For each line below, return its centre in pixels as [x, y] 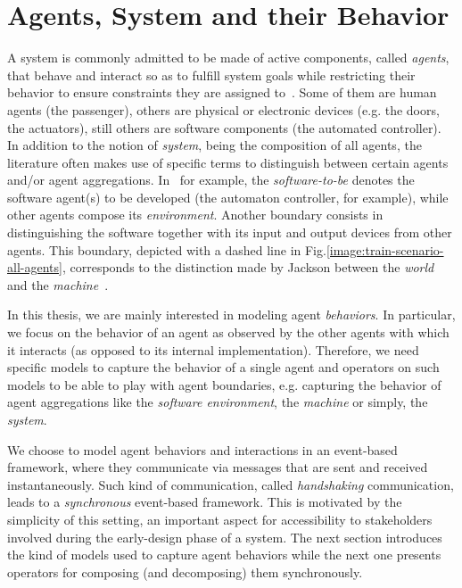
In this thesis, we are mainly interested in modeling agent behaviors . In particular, [231, 315]
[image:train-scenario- [385, 249]
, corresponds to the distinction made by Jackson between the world [248, 267]
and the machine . [58, 284]
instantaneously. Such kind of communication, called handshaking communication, [231, 484]
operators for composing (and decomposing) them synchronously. [185, 571]
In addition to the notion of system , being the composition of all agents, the [214, 145]
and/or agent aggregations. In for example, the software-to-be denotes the [211, 180]
